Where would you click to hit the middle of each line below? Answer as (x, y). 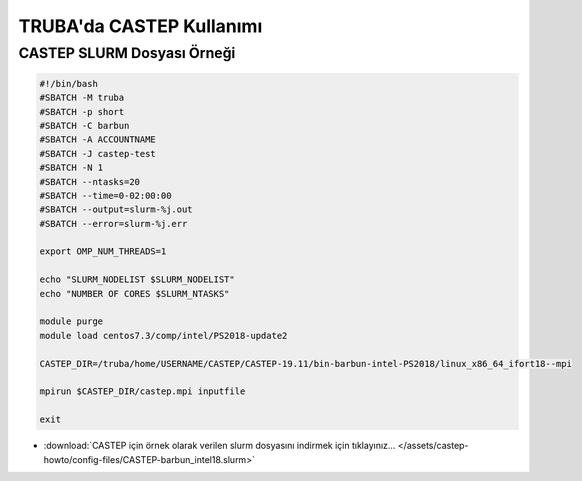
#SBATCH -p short (82, 111)
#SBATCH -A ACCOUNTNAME (98, 139)
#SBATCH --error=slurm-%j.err (113, 223)
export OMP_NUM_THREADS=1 (103, 251)
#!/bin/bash (69, 83)
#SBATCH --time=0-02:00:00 (105, 195)
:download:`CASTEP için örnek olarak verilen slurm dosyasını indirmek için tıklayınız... (219, 446)
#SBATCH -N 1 (71, 168)
